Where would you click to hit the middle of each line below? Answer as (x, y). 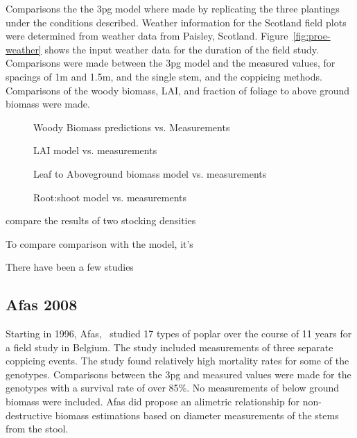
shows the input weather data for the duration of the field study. (182, 49)
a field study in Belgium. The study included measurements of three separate (169, 347)
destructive (29, 415)
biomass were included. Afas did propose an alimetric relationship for (153, 402)
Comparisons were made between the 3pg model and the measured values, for (171, 63)
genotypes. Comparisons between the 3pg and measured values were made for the (178, 374)
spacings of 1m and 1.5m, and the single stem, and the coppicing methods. (164, 76)
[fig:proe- (312, 36)
